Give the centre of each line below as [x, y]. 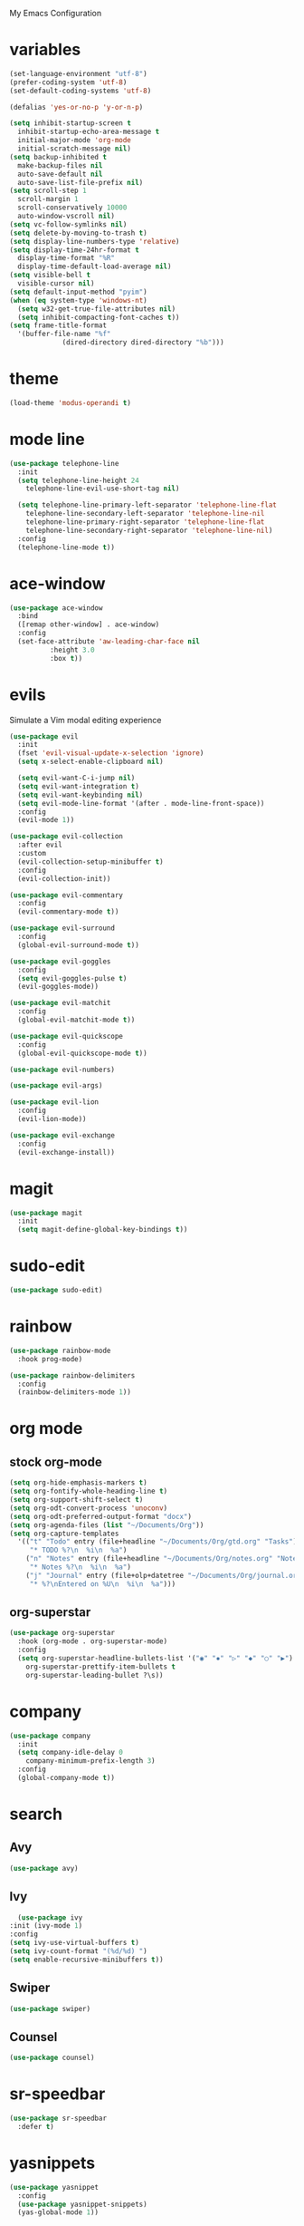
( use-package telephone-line [64, 463]
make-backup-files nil [60, 165]
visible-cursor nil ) [56, 284]
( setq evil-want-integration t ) [79, 786]
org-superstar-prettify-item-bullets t [101, 1667]
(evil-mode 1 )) [46, 820]
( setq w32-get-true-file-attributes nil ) [97, 309]
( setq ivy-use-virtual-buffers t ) [75, 1943]
